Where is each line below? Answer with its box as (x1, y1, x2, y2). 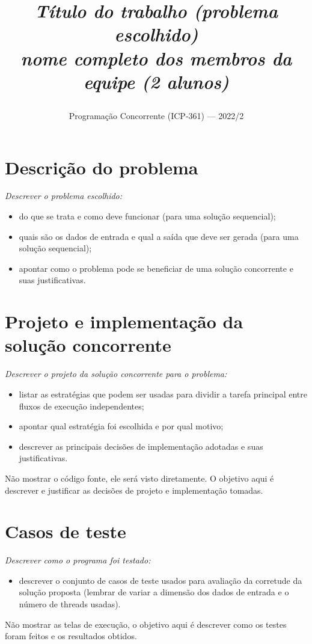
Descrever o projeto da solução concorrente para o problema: (5, 367, 227, 380)
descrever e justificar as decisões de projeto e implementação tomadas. (5, 483, 263, 496)
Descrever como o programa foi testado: (5, 554, 151, 566)
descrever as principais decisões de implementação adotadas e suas (19, 440, 263, 452)
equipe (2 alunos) (83, 69, 230, 94)
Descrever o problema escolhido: (5, 189, 123, 202)
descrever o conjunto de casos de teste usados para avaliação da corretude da (19, 574, 302, 586)
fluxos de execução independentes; (19, 399, 144, 412)
